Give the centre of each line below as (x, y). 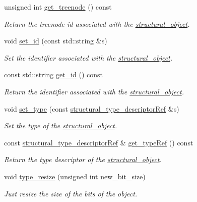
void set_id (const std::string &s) (56, 41)
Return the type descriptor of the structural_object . (83, 159)
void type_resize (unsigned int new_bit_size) (75, 176)
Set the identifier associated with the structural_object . (88, 57)
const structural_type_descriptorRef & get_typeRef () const (99, 142)
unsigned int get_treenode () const (58, 7)
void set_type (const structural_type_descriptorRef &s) (92, 108)
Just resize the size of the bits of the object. (71, 193)
